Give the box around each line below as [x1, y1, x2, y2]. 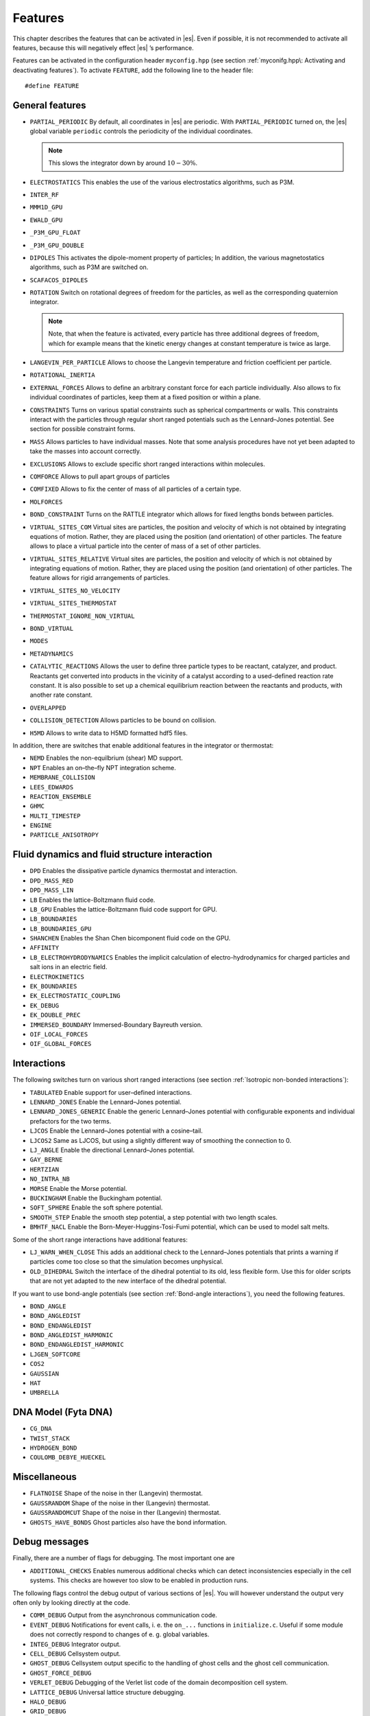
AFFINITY [29, 944, 60, 952]
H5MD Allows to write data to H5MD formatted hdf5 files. [29, 728, 188, 737]
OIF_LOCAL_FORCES [29, 1030, 88, 1038]
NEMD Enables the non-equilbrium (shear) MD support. [29, 754, 183, 762]
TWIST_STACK [29, 1435, 70, 1442]
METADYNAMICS [29, 649, 74, 658]
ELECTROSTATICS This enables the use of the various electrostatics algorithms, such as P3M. [29, 178, 295, 186]
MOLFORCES [29, 498, 63, 506]
